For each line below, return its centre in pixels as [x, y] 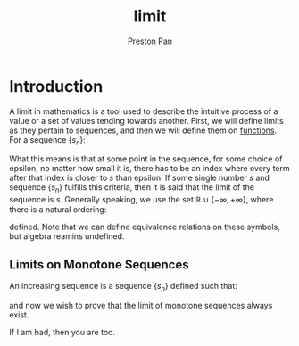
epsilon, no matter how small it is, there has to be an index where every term [149, 169]
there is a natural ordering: [58, 210]
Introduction [56, 86]
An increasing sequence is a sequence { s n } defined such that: [124, 287]
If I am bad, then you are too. [62, 332]
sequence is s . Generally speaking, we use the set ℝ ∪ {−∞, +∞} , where [141, 200]
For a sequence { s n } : [48, 140]
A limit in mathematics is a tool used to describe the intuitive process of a [144, 111]
